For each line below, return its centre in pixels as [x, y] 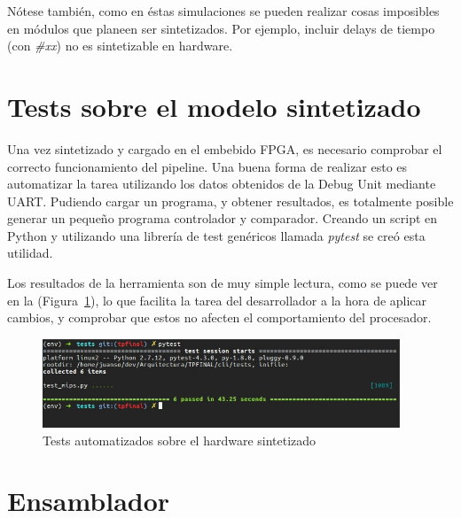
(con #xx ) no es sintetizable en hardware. [120, 46]
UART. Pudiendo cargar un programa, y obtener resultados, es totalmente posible [230, 201]
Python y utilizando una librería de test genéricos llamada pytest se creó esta [216, 235]
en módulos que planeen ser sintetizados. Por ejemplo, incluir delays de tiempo [221, 28]
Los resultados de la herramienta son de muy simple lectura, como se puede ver [223, 283]
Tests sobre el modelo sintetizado [214, 106]
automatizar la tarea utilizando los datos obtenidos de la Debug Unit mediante [222, 184]
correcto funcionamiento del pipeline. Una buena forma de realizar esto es [207, 166]
